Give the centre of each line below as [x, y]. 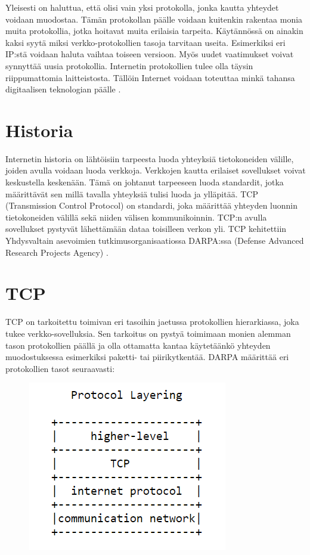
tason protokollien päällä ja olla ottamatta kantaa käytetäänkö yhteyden [138, 345]
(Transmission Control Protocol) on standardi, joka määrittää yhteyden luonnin [151, 205]
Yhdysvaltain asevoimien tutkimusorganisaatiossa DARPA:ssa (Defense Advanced [155, 241]
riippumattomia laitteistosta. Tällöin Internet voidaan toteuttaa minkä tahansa [150, 77]
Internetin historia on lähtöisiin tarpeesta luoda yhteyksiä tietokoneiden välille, [150, 158]
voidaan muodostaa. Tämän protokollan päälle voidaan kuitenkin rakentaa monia [154, 19]
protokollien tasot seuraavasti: [60, 368]
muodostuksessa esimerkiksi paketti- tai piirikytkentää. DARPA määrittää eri [147, 357]
